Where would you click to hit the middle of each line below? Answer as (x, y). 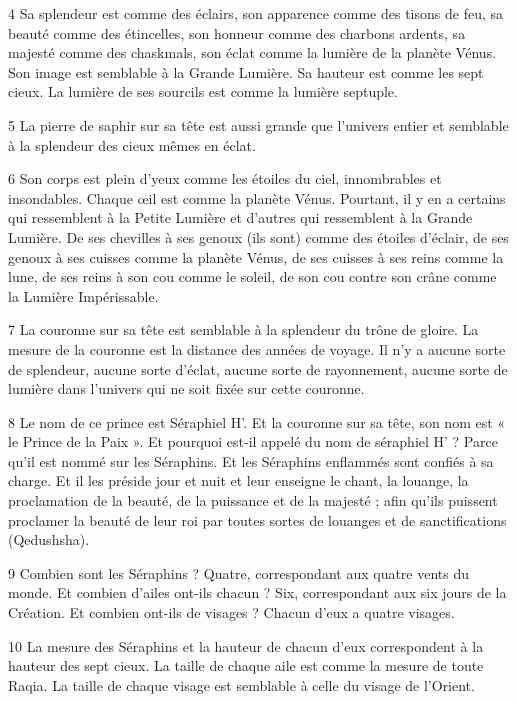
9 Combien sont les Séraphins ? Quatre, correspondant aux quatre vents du (239, 572)
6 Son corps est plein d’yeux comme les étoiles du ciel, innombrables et (225, 178)
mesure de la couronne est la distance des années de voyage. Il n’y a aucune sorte (257, 348)
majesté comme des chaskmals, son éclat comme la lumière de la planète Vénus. (252, 52)
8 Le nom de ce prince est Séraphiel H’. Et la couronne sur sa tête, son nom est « (257, 421)
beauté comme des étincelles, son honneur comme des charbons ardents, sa (237, 32)
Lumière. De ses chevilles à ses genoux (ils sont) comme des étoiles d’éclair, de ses (258, 236)
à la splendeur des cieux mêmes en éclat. (132, 144)
